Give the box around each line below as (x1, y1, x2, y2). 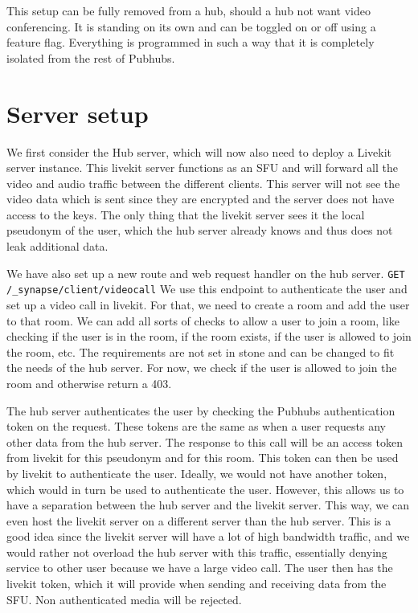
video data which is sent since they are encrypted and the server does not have (6, 190, 395, 207)
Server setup (6, 96, 149, 129)
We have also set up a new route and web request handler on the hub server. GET (6, 264, 405, 281)
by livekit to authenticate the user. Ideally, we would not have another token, (6, 464, 387, 481)
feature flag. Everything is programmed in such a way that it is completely (6, 34, 375, 51)
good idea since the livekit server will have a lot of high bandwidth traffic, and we (6, 528, 410, 545)
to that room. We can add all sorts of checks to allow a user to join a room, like (6, 312, 400, 329)
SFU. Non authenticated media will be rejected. (6, 591, 242, 607)
